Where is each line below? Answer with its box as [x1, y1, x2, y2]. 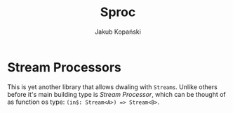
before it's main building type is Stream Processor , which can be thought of [7, 90, 226, 98]
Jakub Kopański [94, 27, 142, 36]
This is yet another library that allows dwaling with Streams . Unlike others [7, 82, 218, 91]
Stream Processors [7, 59, 121, 75]
